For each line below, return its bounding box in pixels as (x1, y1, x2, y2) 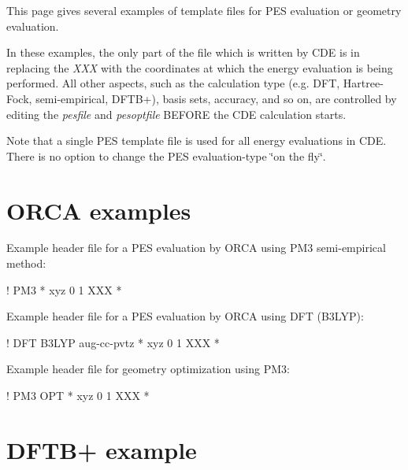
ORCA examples (6, 194, 191, 226)
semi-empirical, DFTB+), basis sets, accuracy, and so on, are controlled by (35, 90, 397, 106)
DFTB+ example (6, 433, 197, 465)
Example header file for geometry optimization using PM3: (6, 361, 290, 377)
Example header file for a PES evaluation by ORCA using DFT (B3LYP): (6, 308, 364, 324)
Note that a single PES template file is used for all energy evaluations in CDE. (6, 132, 387, 149)
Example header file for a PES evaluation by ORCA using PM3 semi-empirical (6, 239, 386, 256)
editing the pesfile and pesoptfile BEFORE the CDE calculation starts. (6, 105, 347, 122)
